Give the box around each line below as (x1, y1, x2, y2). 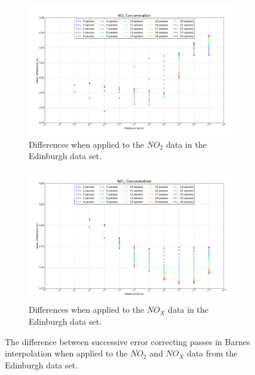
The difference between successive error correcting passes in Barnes (5, 335, 250, 347)
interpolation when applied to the (5, 347, 128, 359)
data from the (187, 347, 238, 359)
